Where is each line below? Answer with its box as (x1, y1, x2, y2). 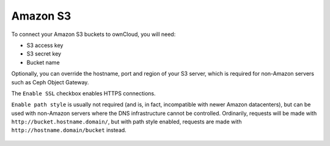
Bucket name (26, 59, 61, 66)
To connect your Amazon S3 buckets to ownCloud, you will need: (11, 31, 176, 38)
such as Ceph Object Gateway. (11, 78, 89, 86)
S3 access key (26, 42, 64, 49)
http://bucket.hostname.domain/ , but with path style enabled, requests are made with (11, 118, 242, 125)
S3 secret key (26, 50, 61, 57)
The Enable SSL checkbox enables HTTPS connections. (11, 89, 156, 97)
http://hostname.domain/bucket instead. (11, 126, 127, 134)
